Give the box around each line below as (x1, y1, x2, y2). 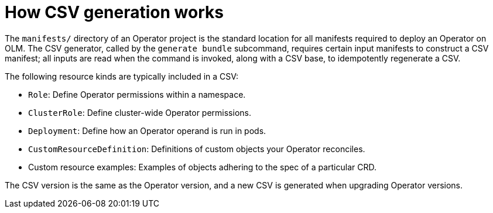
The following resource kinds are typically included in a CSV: (5, 71, 239, 81)
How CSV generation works (5, 2, 224, 22)
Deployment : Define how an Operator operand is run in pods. (28, 125, 266, 136)
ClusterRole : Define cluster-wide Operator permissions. (28, 107, 251, 118)
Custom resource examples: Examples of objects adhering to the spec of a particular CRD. (28, 162, 376, 172)
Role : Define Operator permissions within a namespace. (28, 89, 246, 99)
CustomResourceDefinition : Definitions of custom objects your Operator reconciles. (28, 143, 365, 154)
